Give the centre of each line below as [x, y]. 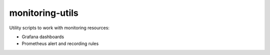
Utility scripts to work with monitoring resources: [59, 28]
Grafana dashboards [43, 37]
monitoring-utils [44, 13]
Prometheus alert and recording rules [60, 44]
